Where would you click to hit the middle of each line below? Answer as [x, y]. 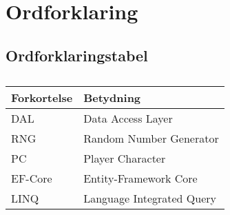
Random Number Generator [151, 138]
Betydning [112, 97]
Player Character [125, 158]
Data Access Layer [128, 118]
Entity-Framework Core [140, 178]
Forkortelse [42, 97]
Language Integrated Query [150, 198]
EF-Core [32, 178]
